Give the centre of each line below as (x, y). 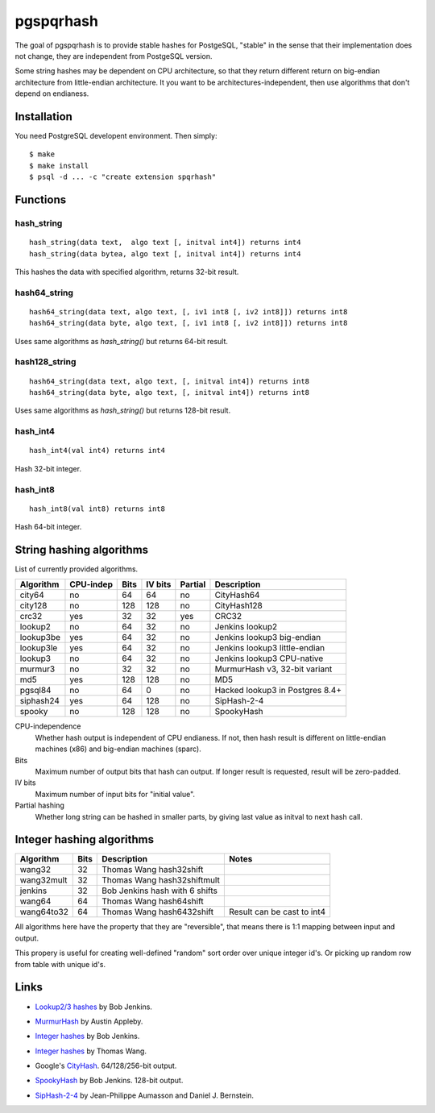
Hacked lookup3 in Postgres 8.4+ (278, 691)
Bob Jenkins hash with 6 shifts (159, 891)
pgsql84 (35, 691)
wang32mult (43, 880)
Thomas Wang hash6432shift (157, 912)
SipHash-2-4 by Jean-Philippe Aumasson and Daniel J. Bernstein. (144, 1095)
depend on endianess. (52, 93)
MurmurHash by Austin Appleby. (89, 1021)
